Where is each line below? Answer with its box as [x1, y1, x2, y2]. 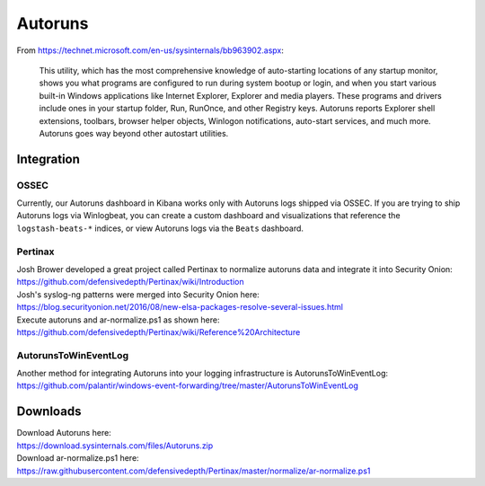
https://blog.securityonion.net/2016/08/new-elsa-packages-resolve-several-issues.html [16, 302, 343, 313]
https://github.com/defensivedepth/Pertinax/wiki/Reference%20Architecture [16, 326, 301, 337]
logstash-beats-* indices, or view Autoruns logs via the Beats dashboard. [16, 223, 304, 234]
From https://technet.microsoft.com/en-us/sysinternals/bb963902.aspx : [16, 45, 285, 56]
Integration [16, 151, 81, 166]
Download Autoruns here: [16, 428, 111, 438]
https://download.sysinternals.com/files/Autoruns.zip [16, 440, 214, 451]
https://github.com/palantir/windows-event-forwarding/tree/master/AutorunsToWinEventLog [16, 380, 358, 391]
